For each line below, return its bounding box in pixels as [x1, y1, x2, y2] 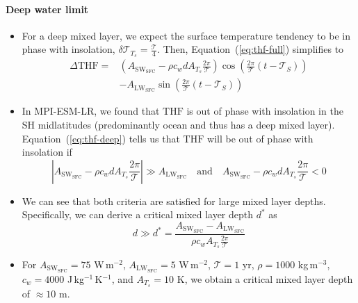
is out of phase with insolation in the [186, 104, 343, 118]
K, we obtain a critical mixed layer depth [177, 271, 353, 286]
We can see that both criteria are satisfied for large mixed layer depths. [22, 193, 326, 208]
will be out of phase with [207, 131, 314, 145]
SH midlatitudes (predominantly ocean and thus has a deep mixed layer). [22, 117, 335, 131]
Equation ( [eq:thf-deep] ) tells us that [22, 131, 180, 145]
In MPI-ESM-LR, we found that [22, 104, 160, 118]
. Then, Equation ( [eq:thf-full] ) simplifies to [157, 42, 344, 56]
